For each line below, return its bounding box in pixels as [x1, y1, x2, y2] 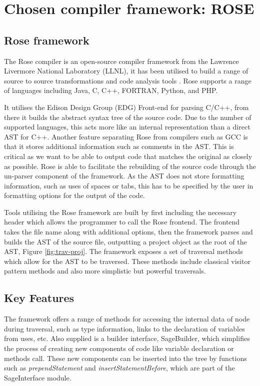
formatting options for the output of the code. [4, 190, 145, 200]
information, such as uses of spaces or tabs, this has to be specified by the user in [4, 180, 253, 190]
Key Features [4, 290, 74, 305]
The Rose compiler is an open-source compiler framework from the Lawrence [4, 55, 239, 66]
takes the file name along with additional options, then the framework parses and [4, 226, 253, 237]
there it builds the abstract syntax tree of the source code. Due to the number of [4, 111, 251, 122]
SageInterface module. [4, 372, 71, 382]
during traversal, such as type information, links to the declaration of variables [4, 323, 245, 333]
